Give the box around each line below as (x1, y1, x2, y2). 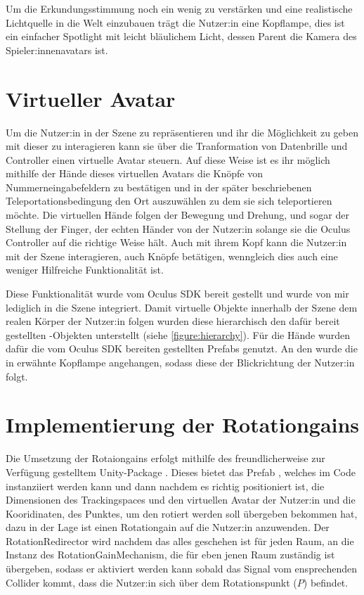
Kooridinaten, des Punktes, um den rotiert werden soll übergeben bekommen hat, (6, 506, 358, 520)
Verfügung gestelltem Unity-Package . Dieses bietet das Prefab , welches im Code (6, 464, 356, 479)
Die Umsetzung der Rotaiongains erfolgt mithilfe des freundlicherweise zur (6, 451, 325, 466)
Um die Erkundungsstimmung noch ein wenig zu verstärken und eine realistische (6, 1, 353, 15)
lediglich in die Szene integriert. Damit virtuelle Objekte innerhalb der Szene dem (6, 300, 358, 314)
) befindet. (303, 575, 349, 589)
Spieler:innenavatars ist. (6, 42, 108, 57)
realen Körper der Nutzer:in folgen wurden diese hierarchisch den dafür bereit (6, 314, 340, 328)
